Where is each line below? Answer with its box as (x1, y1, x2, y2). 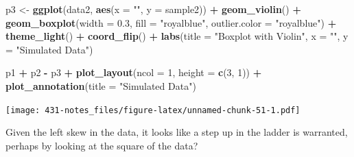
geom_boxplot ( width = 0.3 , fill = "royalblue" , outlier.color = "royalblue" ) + (5, 15, 337, 29)
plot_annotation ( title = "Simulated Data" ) (5, 78, 196, 93)
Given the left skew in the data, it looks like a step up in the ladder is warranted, (5, 125, 348, 139)
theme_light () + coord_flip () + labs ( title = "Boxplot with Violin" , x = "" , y (5, 29, 349, 43)
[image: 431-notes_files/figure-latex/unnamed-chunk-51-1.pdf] (5, 105, 300, 115)
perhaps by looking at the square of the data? (5, 138, 198, 152)
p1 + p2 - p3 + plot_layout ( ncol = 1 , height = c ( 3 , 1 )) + (5, 65, 262, 80)
